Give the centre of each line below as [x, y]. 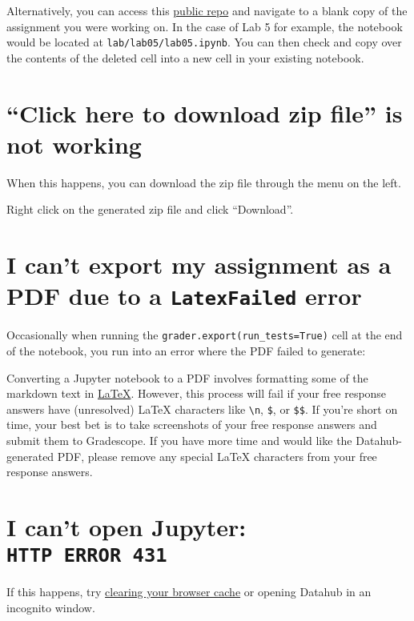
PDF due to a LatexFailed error [184, 296]
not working [74, 144]
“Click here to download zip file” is [205, 112]
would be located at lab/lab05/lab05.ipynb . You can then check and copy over [204, 42]
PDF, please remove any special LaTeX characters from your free [217, 456]
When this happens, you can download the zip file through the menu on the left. [204, 182]
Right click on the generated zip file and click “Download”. [150, 209]
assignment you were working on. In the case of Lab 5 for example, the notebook [205, 26]
